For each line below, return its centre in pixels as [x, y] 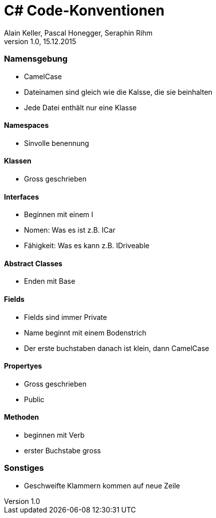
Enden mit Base [50, 281]
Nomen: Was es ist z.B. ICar [70, 230]
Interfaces [21, 197]
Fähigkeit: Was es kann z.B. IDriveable [87, 246]
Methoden [21, 417]
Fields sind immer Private [65, 317]
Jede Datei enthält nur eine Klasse [80, 107]
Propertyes [23, 366]
